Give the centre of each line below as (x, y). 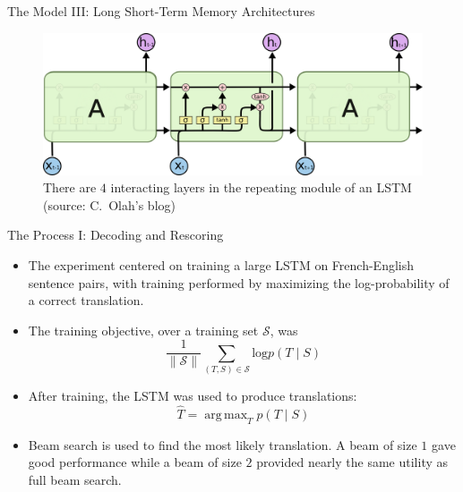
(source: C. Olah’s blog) (109, 204)
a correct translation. (86, 300)
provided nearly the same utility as (352, 462)
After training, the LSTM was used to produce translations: (193, 396)
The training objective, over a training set (143, 330)
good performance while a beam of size (135, 462)
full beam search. (75, 479)
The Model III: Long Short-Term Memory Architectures (161, 11)
